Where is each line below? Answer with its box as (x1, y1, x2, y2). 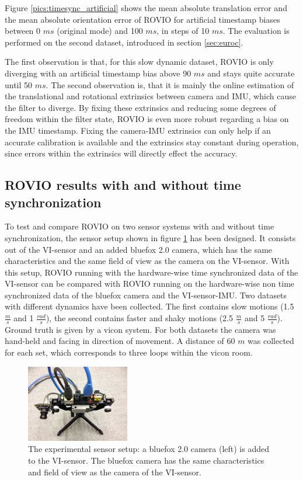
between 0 (5, 25, 41, 37)
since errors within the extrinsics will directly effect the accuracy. (5, 147, 238, 159)
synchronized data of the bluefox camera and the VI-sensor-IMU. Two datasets (5, 288, 287, 301)
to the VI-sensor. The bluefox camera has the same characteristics (28, 454, 264, 467)
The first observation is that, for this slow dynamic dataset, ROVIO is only (5, 55, 274, 68)
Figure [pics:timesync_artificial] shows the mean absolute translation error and (5, 2, 287, 13)
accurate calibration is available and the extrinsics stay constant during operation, (5, 135, 299, 148)
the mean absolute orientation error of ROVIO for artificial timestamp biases (5, 13, 280, 25)
